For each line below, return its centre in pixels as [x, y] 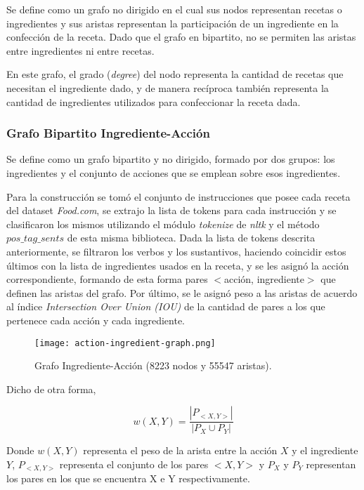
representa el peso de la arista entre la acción [180, 450]
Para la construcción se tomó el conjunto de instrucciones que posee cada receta [178, 196]
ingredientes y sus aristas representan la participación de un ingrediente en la [173, 23]
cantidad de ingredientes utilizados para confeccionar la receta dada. [154, 101]
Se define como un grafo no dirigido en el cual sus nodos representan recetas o [174, 9]
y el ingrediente [325, 450]
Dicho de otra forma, [51, 389]
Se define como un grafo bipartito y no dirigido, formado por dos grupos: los [171, 159]
